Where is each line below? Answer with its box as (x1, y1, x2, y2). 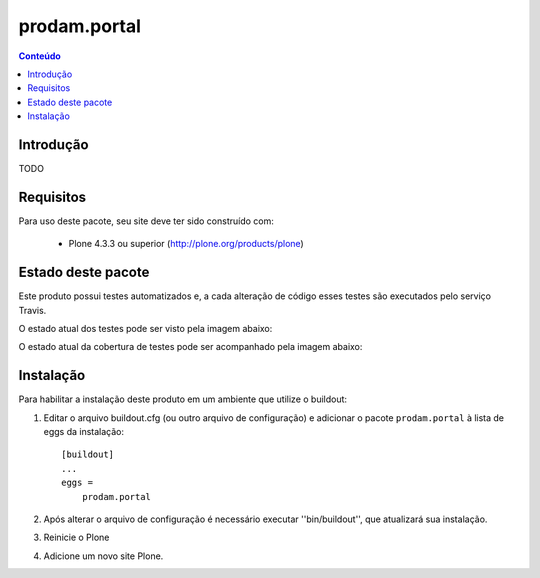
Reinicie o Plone (43, 531, 110, 544)
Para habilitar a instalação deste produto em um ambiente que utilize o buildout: (18, 393, 348, 405)
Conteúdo (18, 50, 62, 62)
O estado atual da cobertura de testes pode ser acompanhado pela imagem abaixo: (18, 341, 363, 353)
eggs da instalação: (43, 426, 125, 438)
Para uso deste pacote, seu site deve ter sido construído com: (18, 215, 274, 227)
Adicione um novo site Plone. (43, 550, 164, 562)
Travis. (18, 304, 47, 316)
